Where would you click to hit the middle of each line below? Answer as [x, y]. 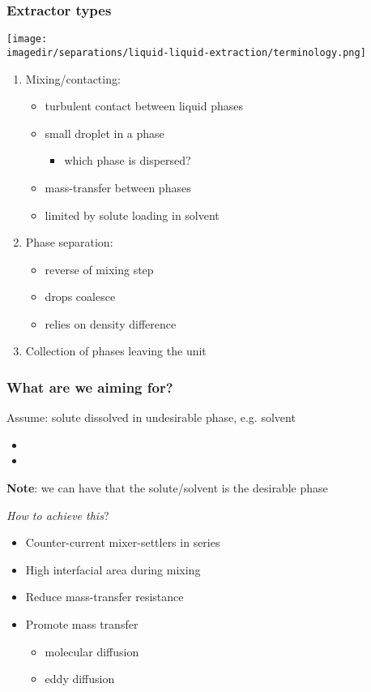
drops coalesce [80, 297]
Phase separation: [69, 242]
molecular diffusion [92, 651]
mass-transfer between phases [118, 187]
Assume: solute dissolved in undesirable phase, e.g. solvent [151, 417]
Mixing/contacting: [73, 78]
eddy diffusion [80, 679]
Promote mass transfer [82, 624]
